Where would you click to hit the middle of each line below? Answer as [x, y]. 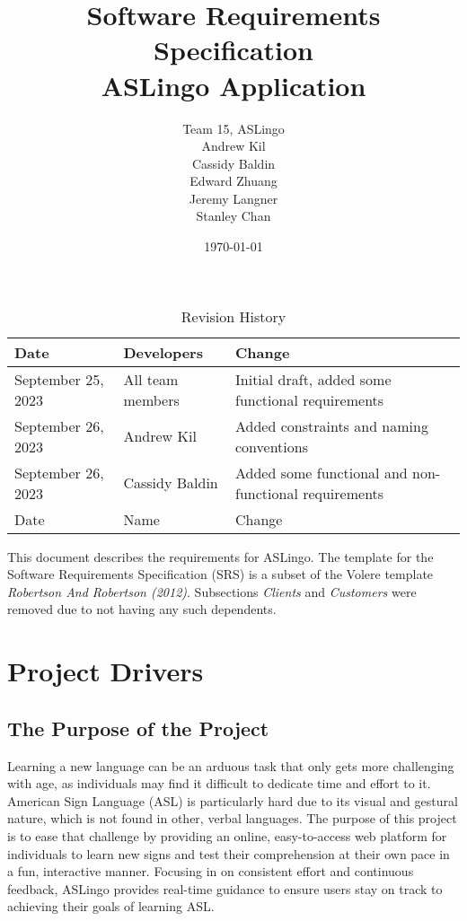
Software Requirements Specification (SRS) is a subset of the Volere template [220, 574]
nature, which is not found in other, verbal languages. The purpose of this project [232, 818]
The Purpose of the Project [138, 728]
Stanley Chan [233, 216]
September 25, [59, 379]
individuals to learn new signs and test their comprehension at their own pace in [229, 853]
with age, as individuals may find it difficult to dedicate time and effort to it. [219, 783]
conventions [272, 446]
